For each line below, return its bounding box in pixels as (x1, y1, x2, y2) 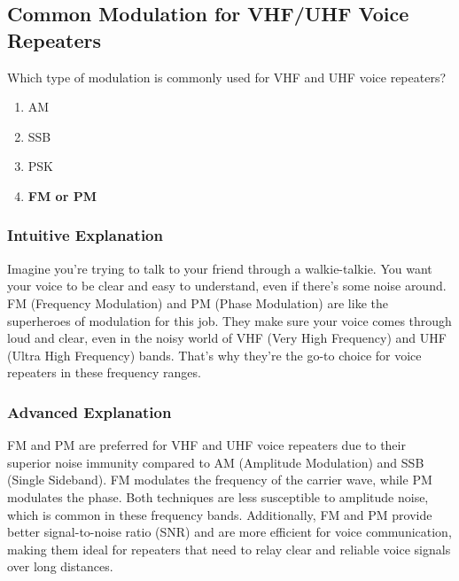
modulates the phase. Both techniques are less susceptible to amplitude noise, (7, 487, 429, 506)
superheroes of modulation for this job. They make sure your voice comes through (7, 311, 452, 329)
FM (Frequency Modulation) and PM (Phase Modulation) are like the (7, 293, 388, 312)
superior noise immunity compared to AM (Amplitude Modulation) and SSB (7, 453, 424, 471)
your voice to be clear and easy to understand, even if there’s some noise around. (7, 276, 447, 295)
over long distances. (7, 557, 113, 576)
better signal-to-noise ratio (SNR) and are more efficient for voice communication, (7, 523, 452, 541)
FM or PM (27, 186, 97, 205)
